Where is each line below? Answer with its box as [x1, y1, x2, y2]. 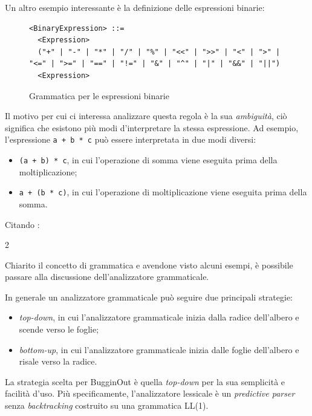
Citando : [5, 218, 40, 230]
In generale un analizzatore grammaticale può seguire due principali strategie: [5, 290, 293, 303]
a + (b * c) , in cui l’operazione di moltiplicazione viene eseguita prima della [19, 186, 307, 198]
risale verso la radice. [19, 355, 97, 368]
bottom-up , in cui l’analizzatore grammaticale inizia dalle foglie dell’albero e [19, 343, 299, 356]
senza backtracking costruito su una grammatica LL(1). [5, 399, 209, 412]
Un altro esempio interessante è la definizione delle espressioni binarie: [5, 1, 265, 13]
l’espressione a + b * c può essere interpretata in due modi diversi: [5, 133, 256, 146]
